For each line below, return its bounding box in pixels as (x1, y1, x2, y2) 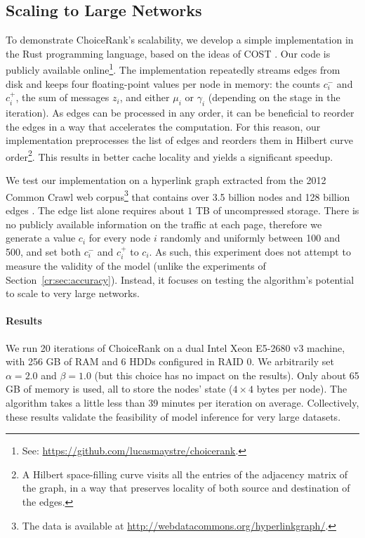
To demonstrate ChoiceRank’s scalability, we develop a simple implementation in (6, 32, 354, 47)
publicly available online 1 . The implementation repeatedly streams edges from (6, 60, 340, 77)
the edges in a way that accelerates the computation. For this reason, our (6, 119, 321, 133)
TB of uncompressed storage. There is (195, 202, 359, 217)
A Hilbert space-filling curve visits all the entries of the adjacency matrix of (22, 466, 348, 481)
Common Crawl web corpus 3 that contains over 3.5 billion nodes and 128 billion (6, 187, 350, 204)
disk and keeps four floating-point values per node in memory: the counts (6, 76, 321, 91)
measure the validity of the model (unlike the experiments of (6, 258, 266, 273)
